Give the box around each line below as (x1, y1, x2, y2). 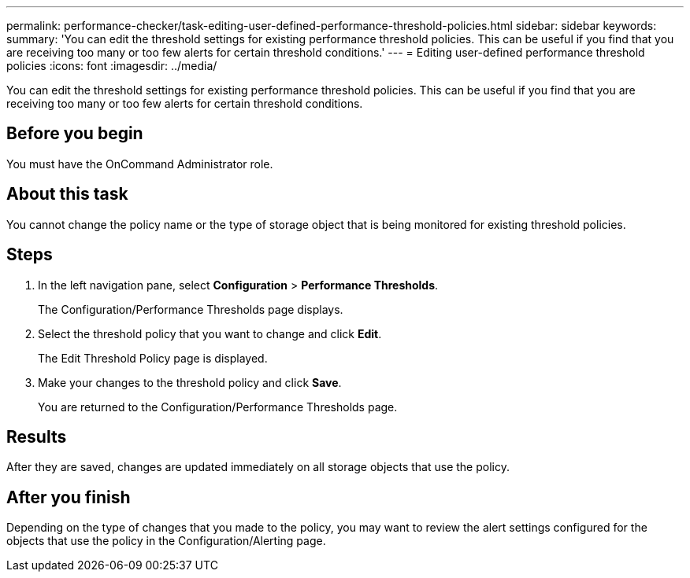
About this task (6, 184, 128, 204)
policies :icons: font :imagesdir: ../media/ (6, 59, 217, 72)
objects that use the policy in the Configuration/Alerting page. (6, 534, 326, 548)
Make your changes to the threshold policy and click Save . (38, 375, 342, 389)
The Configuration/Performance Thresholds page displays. (38, 302, 343, 316)
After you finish (6, 487, 131, 507)
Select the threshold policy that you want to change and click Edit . (38, 326, 382, 341)
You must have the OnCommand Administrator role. (6, 156, 273, 171)
